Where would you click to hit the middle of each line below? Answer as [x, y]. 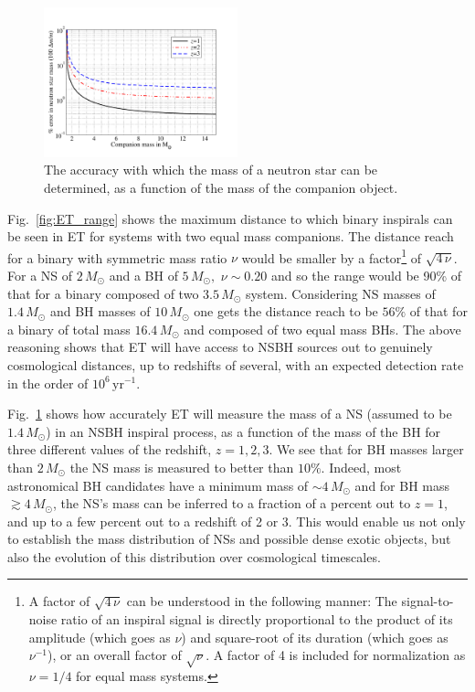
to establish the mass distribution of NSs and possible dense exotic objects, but [229, 539]
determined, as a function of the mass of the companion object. [221, 187]
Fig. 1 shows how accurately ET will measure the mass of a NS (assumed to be [230, 414]
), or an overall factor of [115, 655]
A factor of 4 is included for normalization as [339, 655]
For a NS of [40, 275]
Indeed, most [365, 467]
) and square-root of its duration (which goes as [315, 637]
